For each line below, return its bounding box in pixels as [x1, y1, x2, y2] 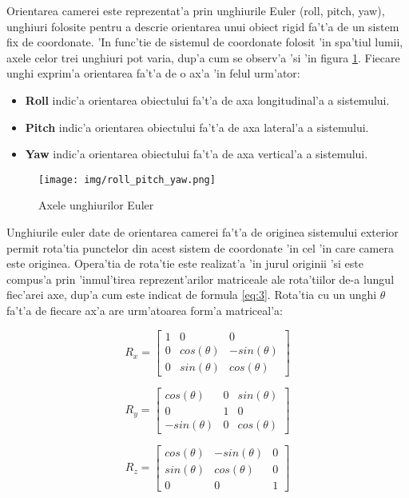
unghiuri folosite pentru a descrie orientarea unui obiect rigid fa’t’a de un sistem [6, 18, 399, 34]
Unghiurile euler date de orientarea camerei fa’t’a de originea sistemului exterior [6, 224, 399, 240]
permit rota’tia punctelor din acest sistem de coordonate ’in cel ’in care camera [6, 239, 394, 256]
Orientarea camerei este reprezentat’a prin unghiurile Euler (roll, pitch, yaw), [6, 2, 385, 18]
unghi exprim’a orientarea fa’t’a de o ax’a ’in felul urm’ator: [6, 65, 300, 82]
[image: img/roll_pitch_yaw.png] [38, 173, 216, 185]
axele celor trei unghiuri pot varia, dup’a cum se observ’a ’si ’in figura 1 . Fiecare [6, 49, 400, 66]
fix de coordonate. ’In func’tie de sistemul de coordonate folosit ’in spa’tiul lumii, [6, 34, 403, 50]
